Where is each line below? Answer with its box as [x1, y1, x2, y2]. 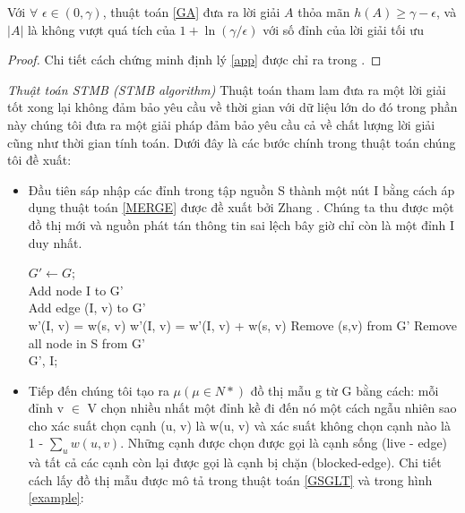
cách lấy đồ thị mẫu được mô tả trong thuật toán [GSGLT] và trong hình [28, 470, 433, 489]
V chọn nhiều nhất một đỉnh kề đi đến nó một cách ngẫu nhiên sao [87, 398, 457, 417]
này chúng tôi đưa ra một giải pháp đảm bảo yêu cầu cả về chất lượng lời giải [7, 115, 435, 133]
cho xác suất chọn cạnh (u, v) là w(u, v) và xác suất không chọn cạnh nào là [28, 415, 451, 434]
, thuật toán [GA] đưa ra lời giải [102, 3, 280, 21]
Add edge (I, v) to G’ [28, 298, 146, 317]
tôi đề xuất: [7, 150, 72, 169]
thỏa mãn [297, 3, 350, 21]
